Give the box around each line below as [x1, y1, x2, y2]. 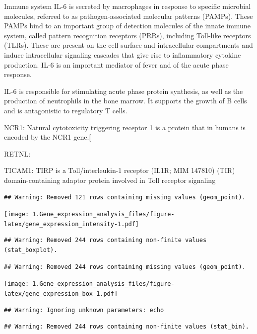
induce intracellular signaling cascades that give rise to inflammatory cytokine [4, 49, 241, 60]
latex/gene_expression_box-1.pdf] [4, 290, 118, 297]
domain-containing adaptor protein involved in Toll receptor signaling [4, 174, 216, 185]
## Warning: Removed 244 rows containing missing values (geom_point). [4, 263, 246, 270]
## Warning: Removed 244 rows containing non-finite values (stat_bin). [4, 323, 249, 331]
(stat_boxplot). [4, 247, 58, 253]
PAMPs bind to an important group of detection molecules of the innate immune [4, 20, 251, 31]
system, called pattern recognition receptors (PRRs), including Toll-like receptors [4, 30, 251, 40]
